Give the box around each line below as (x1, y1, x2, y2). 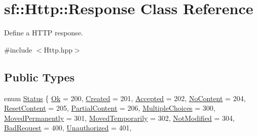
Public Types (4, 69, 75, 84)
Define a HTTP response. (4, 27, 83, 38)
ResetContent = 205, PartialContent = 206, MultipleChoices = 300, (4, 103, 215, 113)
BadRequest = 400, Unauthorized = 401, (4, 122, 132, 133)
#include (4, 44, 32, 55)
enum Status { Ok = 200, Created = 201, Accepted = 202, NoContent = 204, (4, 93, 246, 103)
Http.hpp (44, 44, 72, 55)
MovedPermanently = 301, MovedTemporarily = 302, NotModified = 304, (4, 112, 235, 123)
